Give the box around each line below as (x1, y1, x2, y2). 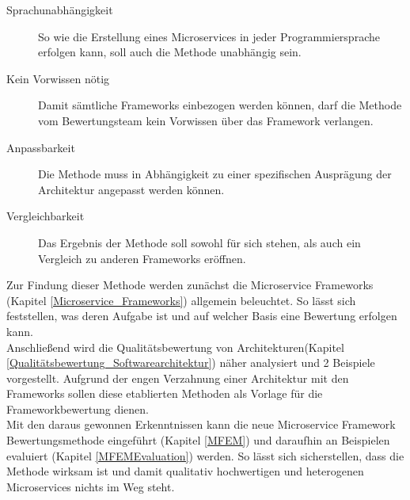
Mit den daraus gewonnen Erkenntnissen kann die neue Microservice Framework (6, 416, 396, 433)
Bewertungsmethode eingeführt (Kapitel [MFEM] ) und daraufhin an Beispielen (6, 432, 390, 448)
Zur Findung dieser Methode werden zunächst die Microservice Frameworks (6, 277, 374, 293)
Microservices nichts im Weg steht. (6, 478, 175, 494)
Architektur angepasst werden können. (38, 181, 225, 197)
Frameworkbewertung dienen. (6, 400, 149, 417)
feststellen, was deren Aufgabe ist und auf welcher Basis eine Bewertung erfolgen (6, 307, 397, 324)
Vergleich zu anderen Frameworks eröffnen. (38, 250, 246, 266)
